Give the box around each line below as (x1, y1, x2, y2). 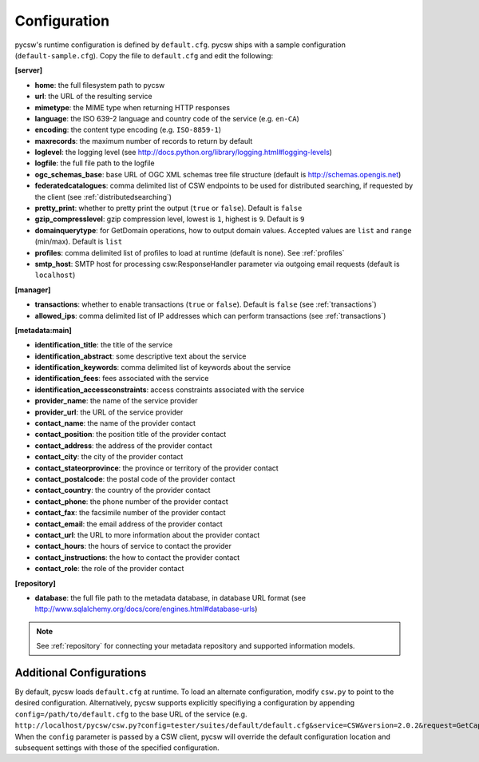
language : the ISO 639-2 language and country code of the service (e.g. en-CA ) (34, 113, 299, 123)
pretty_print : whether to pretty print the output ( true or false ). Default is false (34, 204, 303, 213)
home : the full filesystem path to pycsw (34, 80, 165, 89)
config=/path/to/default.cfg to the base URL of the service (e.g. (14, 709, 247, 719)
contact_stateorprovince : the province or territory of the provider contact (34, 463, 279, 473)
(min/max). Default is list (34, 236, 123, 247)
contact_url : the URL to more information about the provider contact (34, 530, 260, 539)
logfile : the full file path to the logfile (34, 158, 155, 168)
